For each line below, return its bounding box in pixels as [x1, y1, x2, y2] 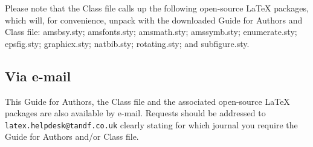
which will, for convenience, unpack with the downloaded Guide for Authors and [5, 13, 303, 26]
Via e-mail [5, 66, 71, 85]
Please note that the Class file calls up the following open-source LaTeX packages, [5, 2, 309, 14]
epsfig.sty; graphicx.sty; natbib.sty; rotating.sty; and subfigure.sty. [5, 37, 250, 49]
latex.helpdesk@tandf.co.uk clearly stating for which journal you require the [5, 118, 298, 131]
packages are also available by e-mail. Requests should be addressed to [5, 107, 266, 119]
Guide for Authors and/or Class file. [5, 130, 139, 143]
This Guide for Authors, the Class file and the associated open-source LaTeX [5, 95, 290, 107]
